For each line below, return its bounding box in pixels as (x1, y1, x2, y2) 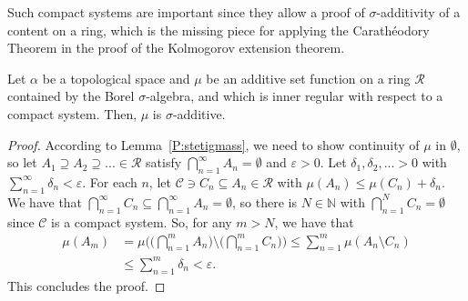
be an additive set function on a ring (206, 68, 411, 87)
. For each (82, 172, 137, 191)
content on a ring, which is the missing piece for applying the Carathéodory (7, 20, 430, 39)
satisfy (146, 153, 182, 172)
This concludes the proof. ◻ (7, 276, 166, 295)
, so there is (232, 192, 297, 211)
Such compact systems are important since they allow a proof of (7, 3, 365, 21)
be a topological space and (42, 68, 190, 87)
